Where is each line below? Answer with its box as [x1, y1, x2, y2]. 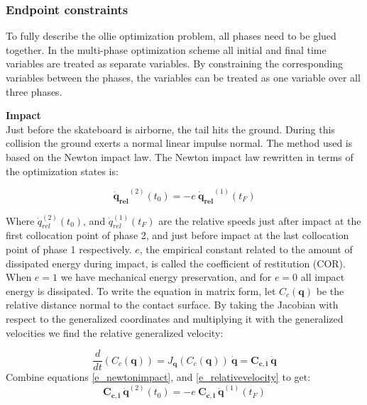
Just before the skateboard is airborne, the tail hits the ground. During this [6, 121, 335, 136]
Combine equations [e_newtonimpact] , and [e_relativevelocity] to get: [6, 370, 311, 384]
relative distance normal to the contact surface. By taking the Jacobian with [6, 297, 339, 312]
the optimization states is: [6, 163, 119, 178]
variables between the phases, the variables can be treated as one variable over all [6, 70, 361, 84]
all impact [300, 270, 345, 284]
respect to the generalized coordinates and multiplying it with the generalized [6, 311, 344, 326]
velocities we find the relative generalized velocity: [6, 325, 224, 340]
